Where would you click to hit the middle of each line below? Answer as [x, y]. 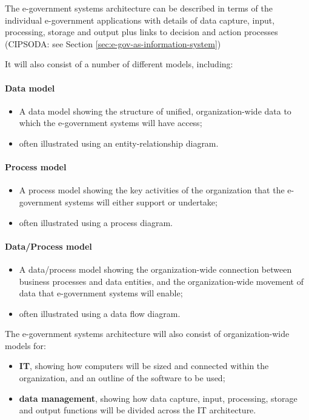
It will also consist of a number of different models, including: [119, 64]
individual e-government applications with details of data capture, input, [140, 20]
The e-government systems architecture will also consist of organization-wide [147, 334]
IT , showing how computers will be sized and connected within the [144, 366]
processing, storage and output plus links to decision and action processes [141, 32]
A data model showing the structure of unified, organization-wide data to [155, 111]
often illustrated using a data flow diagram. [100, 313]
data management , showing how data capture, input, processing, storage [158, 398]
